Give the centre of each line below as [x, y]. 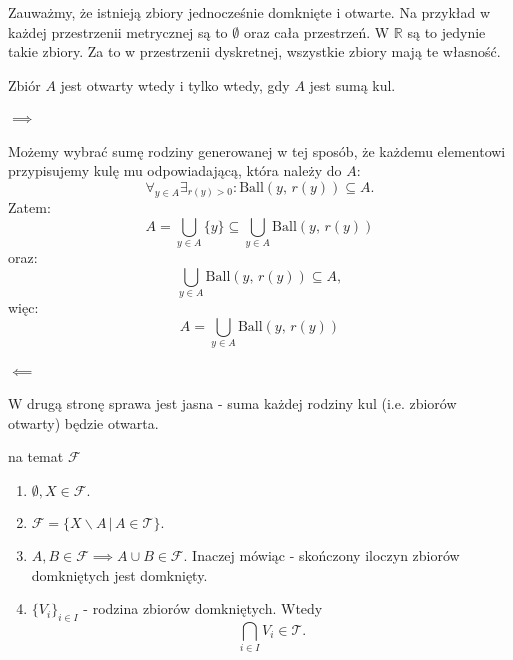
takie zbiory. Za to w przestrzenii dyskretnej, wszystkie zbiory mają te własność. [254, 51]
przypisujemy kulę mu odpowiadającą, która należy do [175, 170]
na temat [36, 456]
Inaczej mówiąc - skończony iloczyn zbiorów [326, 555]
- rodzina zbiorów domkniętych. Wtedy [203, 608]
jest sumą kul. [352, 84]
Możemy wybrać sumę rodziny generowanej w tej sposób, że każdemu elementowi [257, 150]
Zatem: [29, 207]
